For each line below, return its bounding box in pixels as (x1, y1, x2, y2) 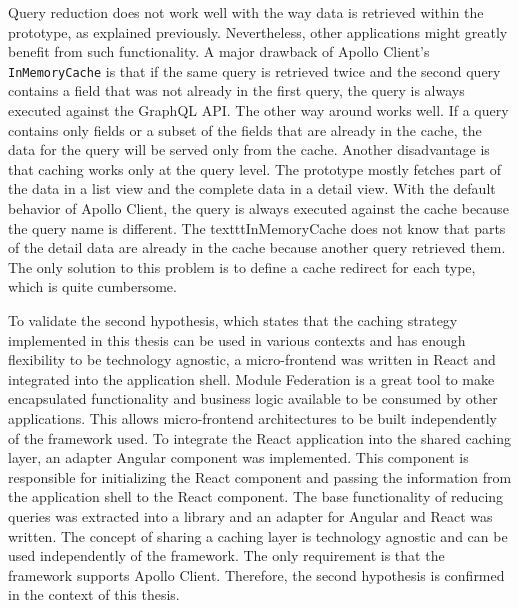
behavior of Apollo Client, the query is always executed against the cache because (8, 198, 509, 218)
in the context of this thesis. (8, 584, 180, 605)
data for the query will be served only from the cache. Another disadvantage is (8, 139, 490, 160)
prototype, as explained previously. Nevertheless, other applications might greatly (8, 21, 508, 42)
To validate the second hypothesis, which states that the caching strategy (8, 309, 458, 330)
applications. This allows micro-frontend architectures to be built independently (8, 407, 497, 428)
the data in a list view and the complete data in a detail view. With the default (8, 178, 496, 199)
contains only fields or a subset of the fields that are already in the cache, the (8, 119, 482, 140)
